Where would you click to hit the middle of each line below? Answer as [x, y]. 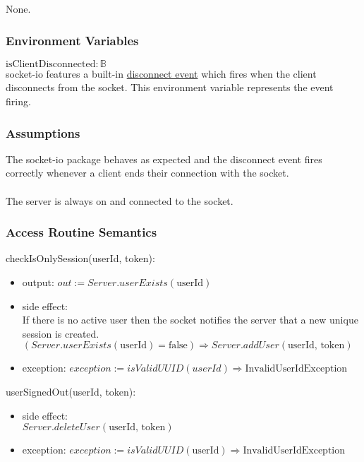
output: [38, 282]
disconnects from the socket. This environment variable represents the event [170, 87]
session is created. [61, 333]
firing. [18, 101]
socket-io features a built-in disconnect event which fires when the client [161, 73]
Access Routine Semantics [81, 232]
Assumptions [43, 132]
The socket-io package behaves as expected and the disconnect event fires [164, 159]
